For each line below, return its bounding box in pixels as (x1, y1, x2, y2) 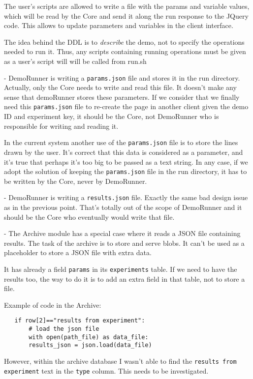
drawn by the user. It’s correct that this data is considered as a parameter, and (4, 146, 243, 157)
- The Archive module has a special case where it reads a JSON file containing (4, 228, 241, 238)
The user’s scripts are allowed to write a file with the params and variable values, (4, 1, 250, 11)
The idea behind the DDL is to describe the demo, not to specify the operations (4, 36, 245, 47)
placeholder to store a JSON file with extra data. (4, 247, 152, 258)
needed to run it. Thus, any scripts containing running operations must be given (4, 46, 246, 57)
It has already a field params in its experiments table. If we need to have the (4, 263, 237, 274)
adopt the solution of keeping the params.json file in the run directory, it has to (4, 166, 247, 176)
